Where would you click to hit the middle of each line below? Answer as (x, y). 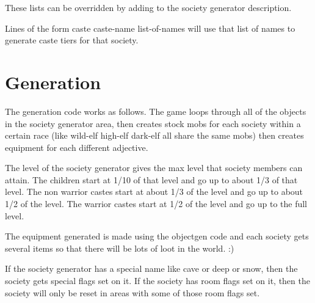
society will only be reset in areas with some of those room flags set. (132, 292)
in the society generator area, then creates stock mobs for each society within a (153, 123)
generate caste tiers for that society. (72, 40)
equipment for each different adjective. (77, 147)
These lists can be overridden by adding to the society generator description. (148, 7)
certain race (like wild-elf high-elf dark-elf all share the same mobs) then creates (154, 135)
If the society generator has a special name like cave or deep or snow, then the (151, 268)
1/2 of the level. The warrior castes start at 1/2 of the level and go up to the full (156, 204)
